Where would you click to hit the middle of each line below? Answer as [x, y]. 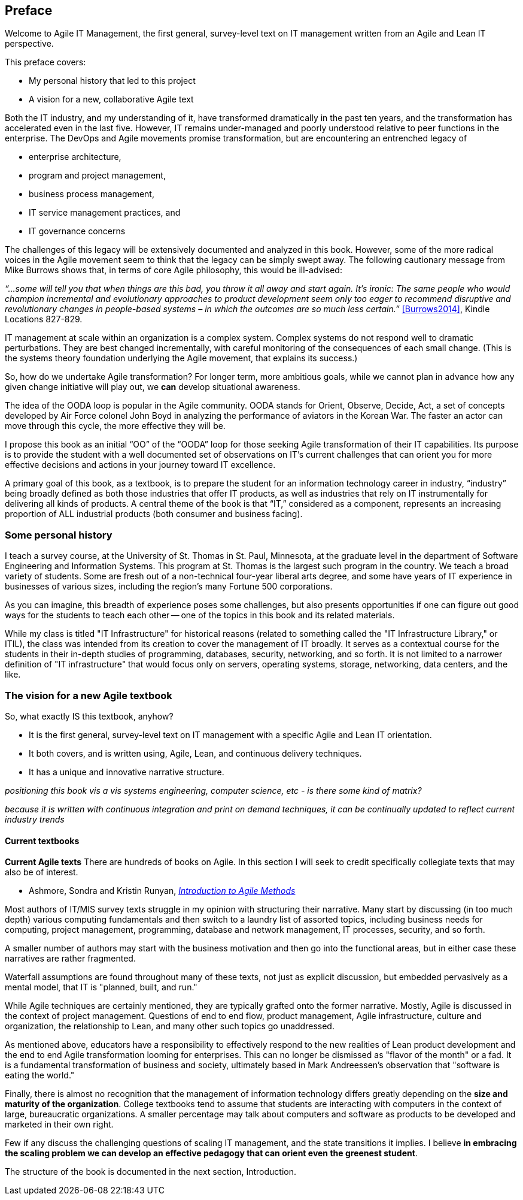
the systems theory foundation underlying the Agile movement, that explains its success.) [181, 358]
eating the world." [40, 1075]
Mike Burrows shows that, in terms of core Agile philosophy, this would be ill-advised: [174, 270]
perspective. [29, 44]
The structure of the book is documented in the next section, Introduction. [150, 1172]
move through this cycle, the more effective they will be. [115, 426]
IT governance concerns [77, 231]
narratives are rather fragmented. [70, 959]
